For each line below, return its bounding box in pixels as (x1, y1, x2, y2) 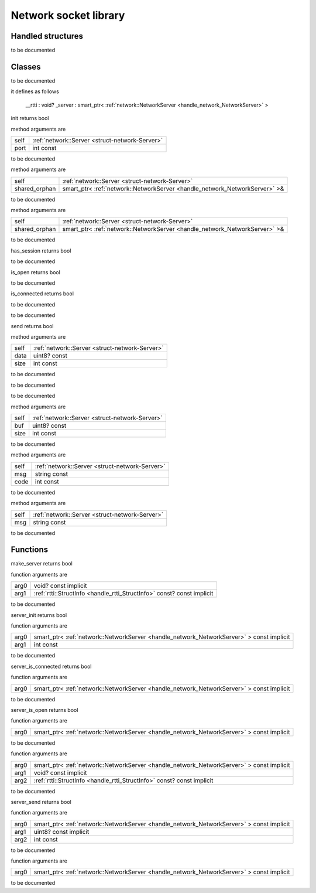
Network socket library (11, 9, 125, 22)
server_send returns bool (11, 798, 71, 805)
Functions (11, 545, 49, 555)
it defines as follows (11, 88, 60, 95)
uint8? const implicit (33, 827, 90, 836)
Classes (11, 62, 41, 71)
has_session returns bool (11, 247, 71, 254)
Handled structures (11, 31, 84, 41)
